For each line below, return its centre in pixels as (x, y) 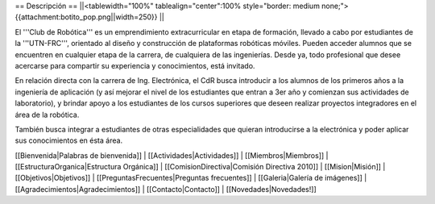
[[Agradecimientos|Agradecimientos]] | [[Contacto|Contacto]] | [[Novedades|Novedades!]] (166, 189)
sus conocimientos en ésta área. (69, 140)
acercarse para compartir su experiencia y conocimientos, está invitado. (135, 65)
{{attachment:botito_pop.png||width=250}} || (90, 17)
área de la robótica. (47, 114)
